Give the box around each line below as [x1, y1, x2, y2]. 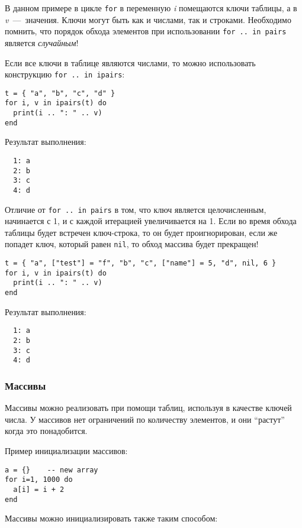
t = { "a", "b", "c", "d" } [5, 89, 115, 98]
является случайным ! [5, 36, 79, 48]
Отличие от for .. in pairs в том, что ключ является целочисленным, [5, 203, 266, 215]
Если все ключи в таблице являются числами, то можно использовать [5, 56, 256, 69]
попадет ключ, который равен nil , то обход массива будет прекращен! [5, 238, 259, 250]
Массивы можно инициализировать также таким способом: [5, 512, 218, 524]
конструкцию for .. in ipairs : [5, 68, 125, 80]
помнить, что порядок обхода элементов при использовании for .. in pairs [5, 25, 287, 37]
